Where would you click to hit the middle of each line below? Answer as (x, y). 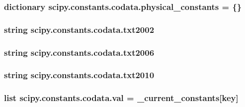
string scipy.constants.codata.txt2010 (79, 75)
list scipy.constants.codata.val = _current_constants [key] (121, 98)
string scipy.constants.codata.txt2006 (79, 52)
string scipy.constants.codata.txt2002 (79, 29)
